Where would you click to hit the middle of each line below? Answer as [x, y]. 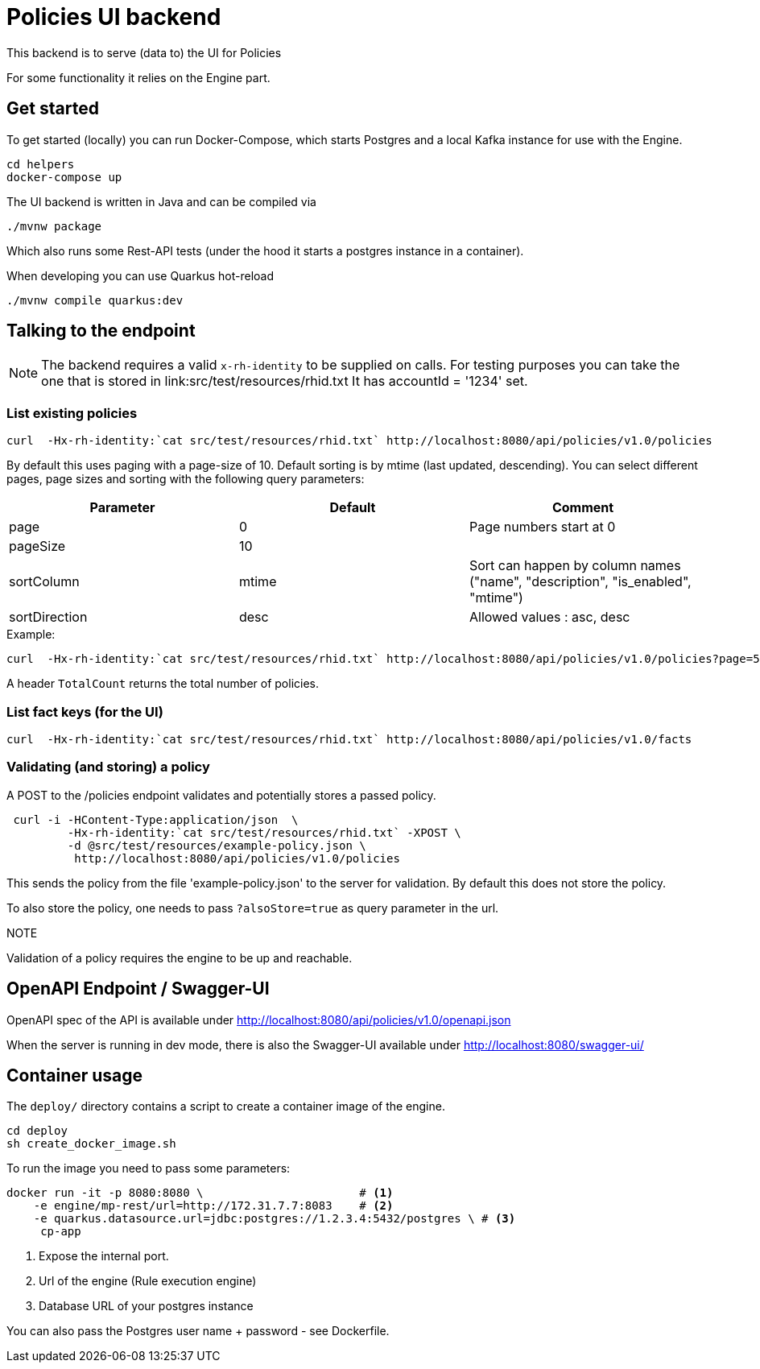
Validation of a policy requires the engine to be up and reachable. [180, 957]
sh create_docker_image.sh [91, 1144]
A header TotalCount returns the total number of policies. [163, 684]
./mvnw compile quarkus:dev [95, 300]
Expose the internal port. [104, 1256]
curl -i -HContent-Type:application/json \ [156, 819]
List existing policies [72, 413]
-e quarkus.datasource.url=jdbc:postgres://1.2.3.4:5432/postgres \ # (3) [275, 1219]
